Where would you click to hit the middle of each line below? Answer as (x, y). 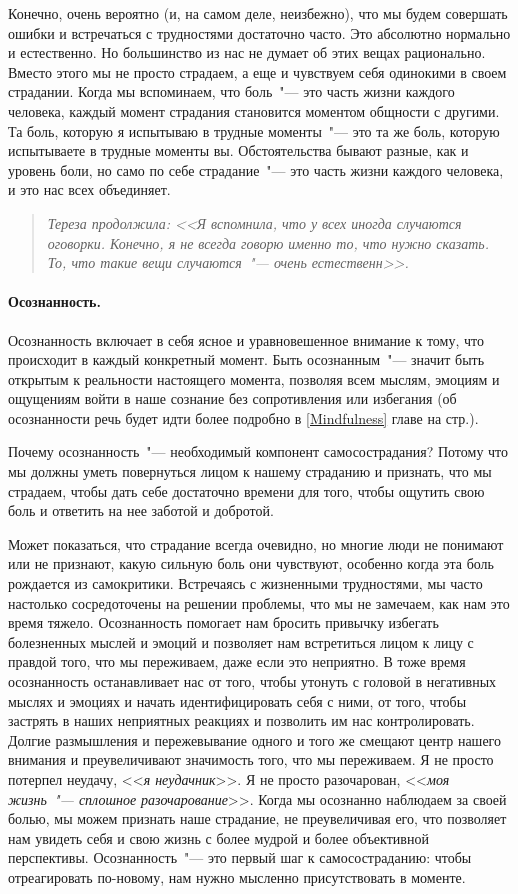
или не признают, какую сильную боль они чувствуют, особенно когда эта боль (251, 563)
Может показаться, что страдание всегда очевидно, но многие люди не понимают (256, 543)
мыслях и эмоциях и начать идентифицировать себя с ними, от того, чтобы (237, 700)
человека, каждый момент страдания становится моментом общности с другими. (254, 110)
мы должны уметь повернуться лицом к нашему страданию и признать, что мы (250, 471)
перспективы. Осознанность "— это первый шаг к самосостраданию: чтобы (240, 857)
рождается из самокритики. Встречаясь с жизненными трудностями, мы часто (245, 583)
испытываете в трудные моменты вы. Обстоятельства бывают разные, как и (238, 150)
